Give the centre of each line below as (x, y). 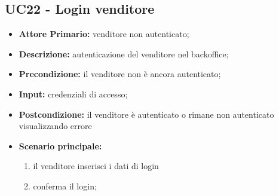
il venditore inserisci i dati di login (96, 166)
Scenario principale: (60, 146)
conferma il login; (65, 186)
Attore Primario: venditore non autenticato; (104, 34)
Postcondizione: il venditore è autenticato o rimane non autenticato (146, 114)
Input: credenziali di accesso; (73, 94)
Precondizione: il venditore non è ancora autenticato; (120, 74)
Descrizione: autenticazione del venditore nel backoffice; (124, 53)
